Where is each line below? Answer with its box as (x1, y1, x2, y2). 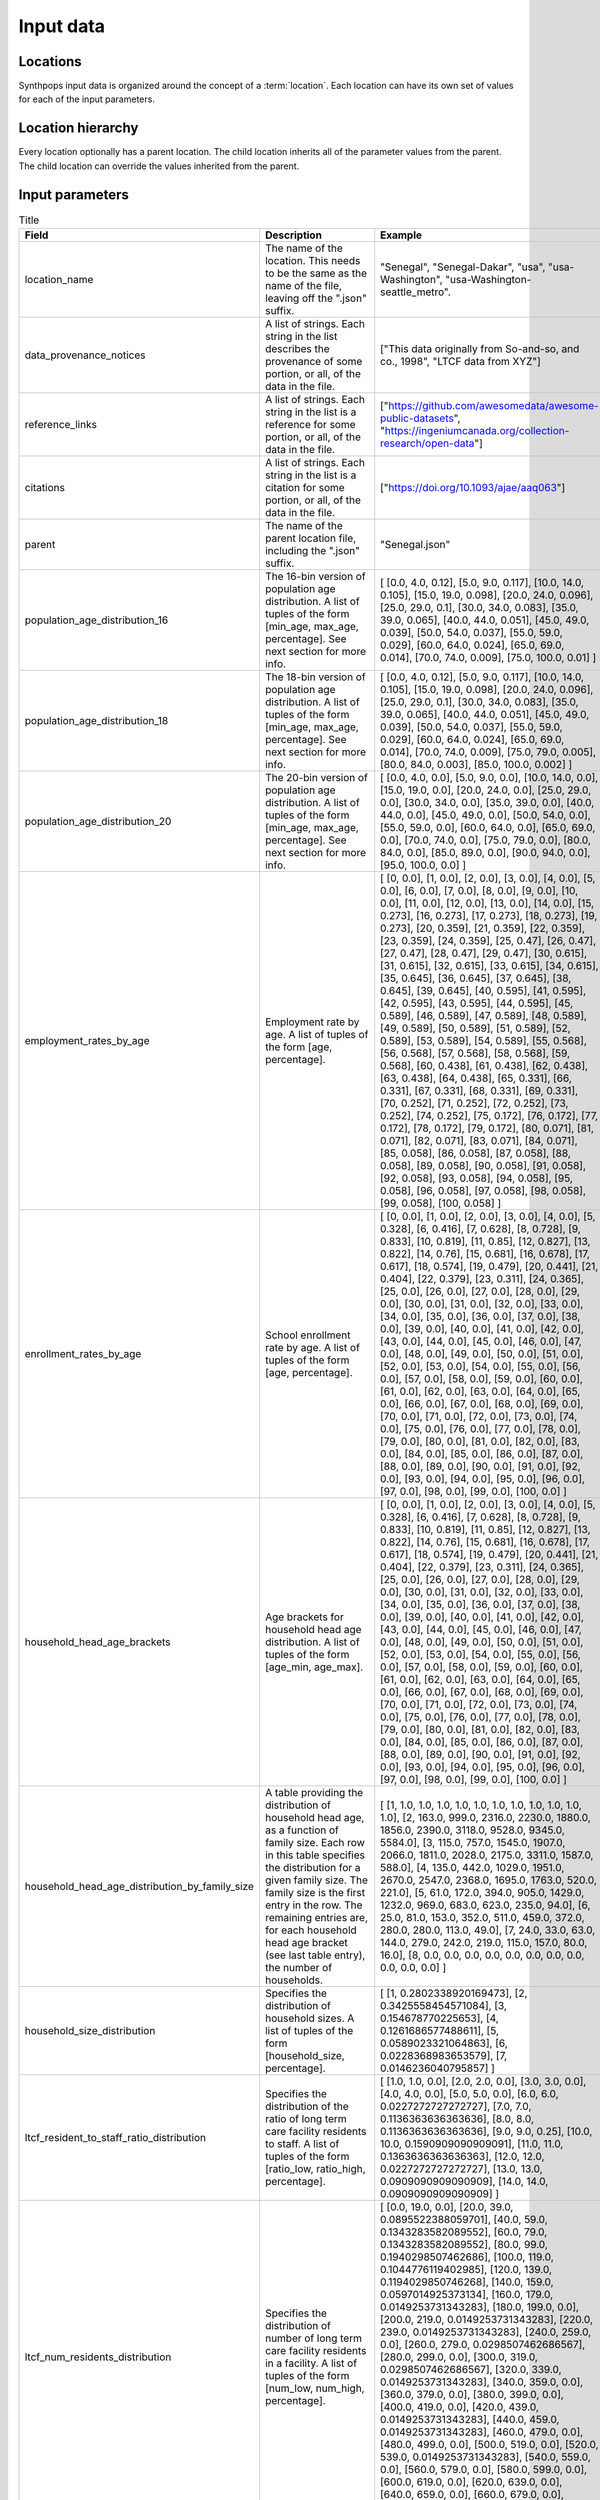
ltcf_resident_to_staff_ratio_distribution (24, 2131, 207, 2145)
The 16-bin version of (265, 570, 366, 584)
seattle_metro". (380, 285, 452, 299)
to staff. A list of (265, 2137, 340, 2151)
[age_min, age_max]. (265, 1660, 364, 1674)
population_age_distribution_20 (24, 815, 172, 829)
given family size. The (265, 1873, 369, 1887)
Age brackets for (265, 1610, 344, 1624)
